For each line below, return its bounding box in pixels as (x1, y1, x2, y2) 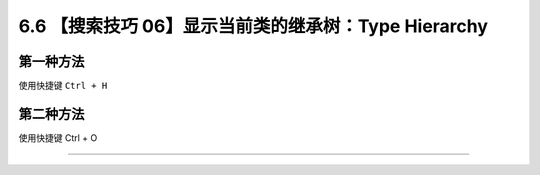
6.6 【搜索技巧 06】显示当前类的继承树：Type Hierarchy (18, 15, 489, 37)
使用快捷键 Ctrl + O (18, 131, 98, 144)
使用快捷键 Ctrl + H (18, 80, 108, 92)
